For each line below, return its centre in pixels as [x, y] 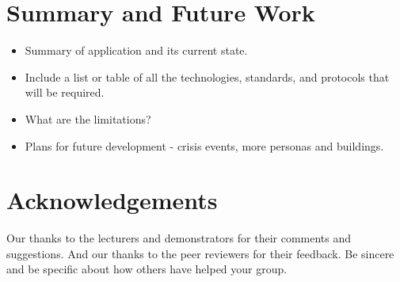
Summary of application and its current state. [136, 50]
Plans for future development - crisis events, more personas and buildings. [204, 145]
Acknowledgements [112, 200]
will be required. [65, 92]
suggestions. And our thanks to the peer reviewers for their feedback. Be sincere [200, 253]
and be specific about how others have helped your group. [147, 269]
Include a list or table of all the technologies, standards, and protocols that [207, 76]
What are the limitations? [88, 118]
